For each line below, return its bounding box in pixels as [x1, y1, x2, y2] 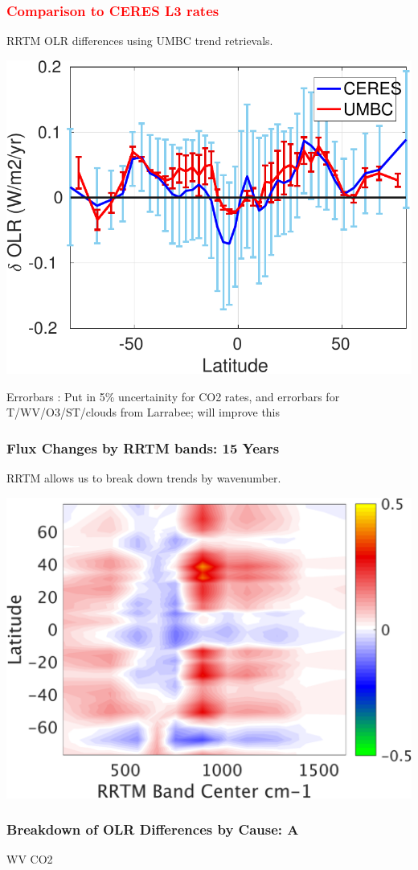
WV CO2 [6, 851, 53, 868]
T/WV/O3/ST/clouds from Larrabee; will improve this [6, 404, 281, 421]
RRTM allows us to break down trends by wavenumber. [6, 469, 281, 486]
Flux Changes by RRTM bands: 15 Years [6, 437, 280, 458]
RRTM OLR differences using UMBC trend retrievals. [6, 32, 273, 49]
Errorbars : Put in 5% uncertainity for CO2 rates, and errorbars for [6, 388, 340, 404]
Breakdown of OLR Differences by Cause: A [6, 819, 299, 839]
